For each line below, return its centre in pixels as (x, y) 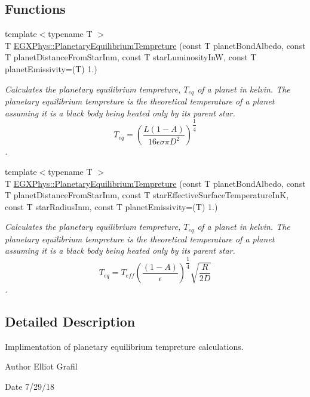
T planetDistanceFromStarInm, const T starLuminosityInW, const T (131, 57)
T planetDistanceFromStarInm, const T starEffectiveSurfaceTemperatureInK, (147, 195)
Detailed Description (70, 321)
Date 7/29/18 (30, 387)
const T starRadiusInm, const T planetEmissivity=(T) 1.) (111, 206)
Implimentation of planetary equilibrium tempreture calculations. (124, 346)
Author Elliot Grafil (41, 366)
